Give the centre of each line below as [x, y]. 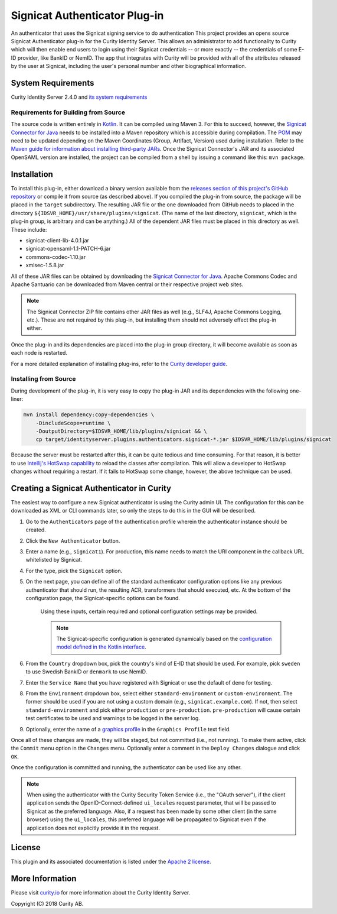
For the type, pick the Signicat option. [74, 571]
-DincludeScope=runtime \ [73, 423]
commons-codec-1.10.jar [56, 257]
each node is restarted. [39, 353]
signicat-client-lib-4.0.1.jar [58, 240]
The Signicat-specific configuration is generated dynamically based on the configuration [164, 639]
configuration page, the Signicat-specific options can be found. [103, 598]
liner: [17, 399]
